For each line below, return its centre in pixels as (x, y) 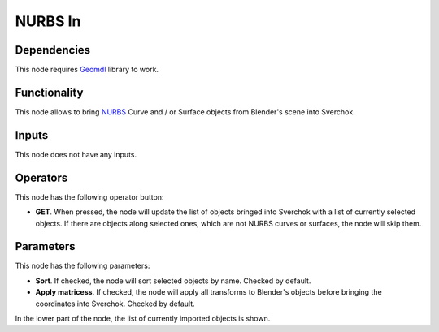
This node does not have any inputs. (76, 154)
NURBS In (48, 21)
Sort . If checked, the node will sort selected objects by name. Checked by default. (173, 281)
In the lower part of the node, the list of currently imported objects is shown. (143, 319)
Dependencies (53, 50)
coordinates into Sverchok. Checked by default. (115, 304)
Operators (41, 177)
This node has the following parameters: (83, 266)
